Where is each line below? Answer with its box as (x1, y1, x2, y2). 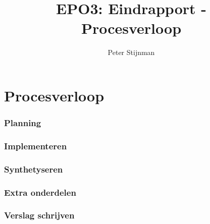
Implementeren (4, 139, 67, 152)
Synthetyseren (4, 162, 63, 175)
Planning (4, 117, 41, 129)
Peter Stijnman (108, 47, 155, 58)
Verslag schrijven (4, 209, 75, 221)
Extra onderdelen (4, 186, 76, 198)
